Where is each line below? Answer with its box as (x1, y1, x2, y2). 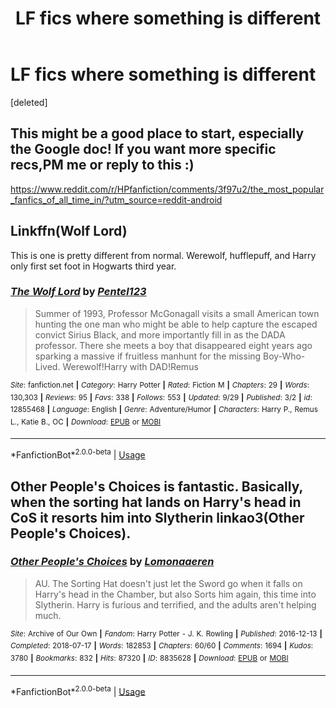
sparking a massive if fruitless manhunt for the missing (34, 350, 262, 362)
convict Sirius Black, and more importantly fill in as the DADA (34, 328, 286, 341)
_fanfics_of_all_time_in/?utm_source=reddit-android (10, 193, 223, 206)
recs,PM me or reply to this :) (10, 157, 195, 174)
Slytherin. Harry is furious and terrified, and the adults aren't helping (34, 598, 317, 611)
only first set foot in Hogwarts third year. (10, 260, 177, 272)
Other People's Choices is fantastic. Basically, (10, 478, 303, 495)
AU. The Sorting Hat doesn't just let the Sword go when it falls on (34, 577, 303, 589)
